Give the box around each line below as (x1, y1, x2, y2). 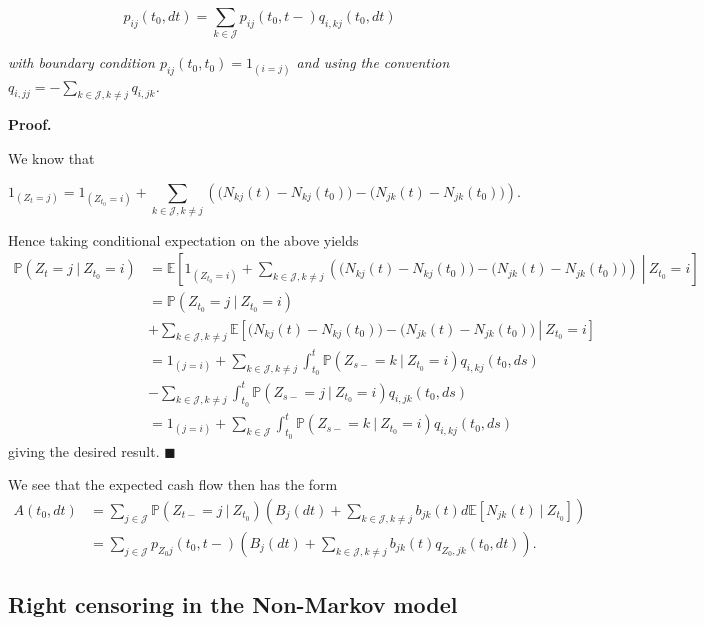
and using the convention (296, 52, 450, 73)
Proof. (8, 114, 52, 135)
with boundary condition (8, 52, 155, 73)
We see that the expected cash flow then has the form (8, 474, 338, 495)
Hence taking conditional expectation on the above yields (8, 229, 359, 250)
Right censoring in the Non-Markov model (8, 589, 458, 620)
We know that (8, 147, 95, 168)
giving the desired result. (8, 440, 160, 461)
